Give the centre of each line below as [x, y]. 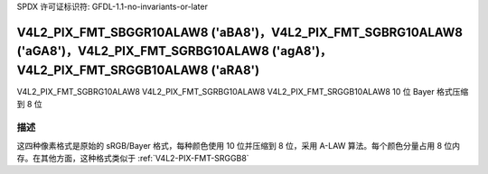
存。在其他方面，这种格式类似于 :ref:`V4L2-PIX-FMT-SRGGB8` [133, 159]
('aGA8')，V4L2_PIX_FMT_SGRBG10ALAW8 [143, 51]
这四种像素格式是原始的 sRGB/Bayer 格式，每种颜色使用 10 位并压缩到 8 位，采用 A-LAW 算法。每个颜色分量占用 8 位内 [239, 145]
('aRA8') [235, 70]
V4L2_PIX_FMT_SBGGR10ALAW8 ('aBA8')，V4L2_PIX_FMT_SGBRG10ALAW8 [239, 32]
